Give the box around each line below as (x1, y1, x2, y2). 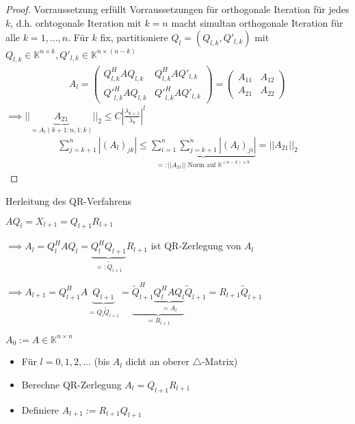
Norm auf (187, 161, 216, 169)
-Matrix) (201, 354, 238, 369)
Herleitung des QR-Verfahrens (5, 194, 132, 208)
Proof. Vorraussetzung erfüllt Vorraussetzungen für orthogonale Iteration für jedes (5, 2, 350, 16)
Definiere (21, 402, 60, 416)
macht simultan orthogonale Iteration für (171, 15, 343, 29)
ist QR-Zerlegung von (150, 238, 241, 253)
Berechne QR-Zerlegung (21, 377, 122, 391)
